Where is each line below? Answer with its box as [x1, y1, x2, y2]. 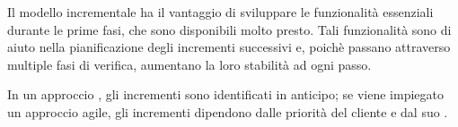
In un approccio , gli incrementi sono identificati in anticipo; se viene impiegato [7, 85, 444, 104]
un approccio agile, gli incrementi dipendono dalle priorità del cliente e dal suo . [7, 102, 448, 121]
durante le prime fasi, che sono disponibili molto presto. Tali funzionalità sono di [7, 20, 452, 38]
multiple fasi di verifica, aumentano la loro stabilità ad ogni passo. [7, 55, 372, 73]
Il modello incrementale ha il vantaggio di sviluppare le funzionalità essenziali [7, 3, 434, 21]
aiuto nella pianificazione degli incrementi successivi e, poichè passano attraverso [7, 38, 451, 56]
